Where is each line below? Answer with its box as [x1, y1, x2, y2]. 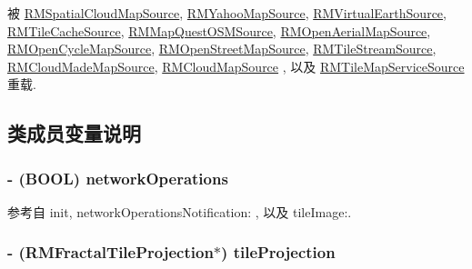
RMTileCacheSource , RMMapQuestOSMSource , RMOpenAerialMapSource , [7, 21, 431, 40]
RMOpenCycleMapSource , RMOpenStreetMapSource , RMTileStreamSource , [7, 39, 437, 58]
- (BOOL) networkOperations [7, 166, 228, 189]
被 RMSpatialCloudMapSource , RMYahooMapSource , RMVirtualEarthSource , [7, 4, 447, 22]
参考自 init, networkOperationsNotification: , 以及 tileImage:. [7, 202, 352, 221]
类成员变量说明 [7, 119, 141, 147]
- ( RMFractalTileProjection [7, 241, 214, 264]
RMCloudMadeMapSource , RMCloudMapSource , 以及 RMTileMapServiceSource [7, 56, 465, 75]
